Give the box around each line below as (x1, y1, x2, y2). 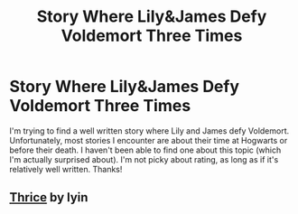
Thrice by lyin (9, 190, 88, 205)
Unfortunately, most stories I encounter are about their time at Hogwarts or (9, 135, 288, 145)
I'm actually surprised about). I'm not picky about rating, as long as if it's (9, 154, 279, 164)
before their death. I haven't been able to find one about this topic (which (9, 144, 282, 155)
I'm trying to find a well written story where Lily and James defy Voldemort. (9, 125, 290, 136)
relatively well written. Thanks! (9, 163, 123, 174)
